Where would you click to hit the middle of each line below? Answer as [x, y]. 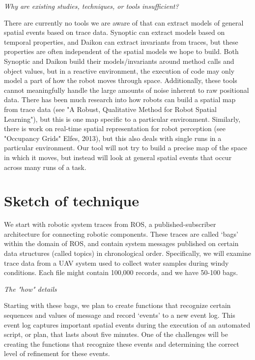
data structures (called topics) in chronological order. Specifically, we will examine [127, 253]
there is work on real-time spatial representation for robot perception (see [115, 128]
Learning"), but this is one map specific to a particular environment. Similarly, [122, 119]
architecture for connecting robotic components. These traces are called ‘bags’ [121, 234]
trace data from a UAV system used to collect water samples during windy [116, 263]
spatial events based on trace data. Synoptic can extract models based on [114, 32]
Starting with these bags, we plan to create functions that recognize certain [117, 305]
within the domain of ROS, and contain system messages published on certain [121, 243]
